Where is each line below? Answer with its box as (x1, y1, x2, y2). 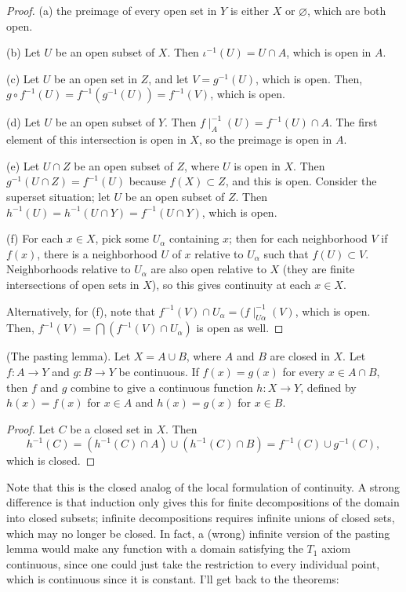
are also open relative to (150, 261, 266, 277)
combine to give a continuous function (71, 378, 253, 395)
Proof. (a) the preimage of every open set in (6, 2, 217, 18)
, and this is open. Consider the (225, 173, 377, 189)
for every (282, 363, 325, 379)
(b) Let (6, 44, 41, 60)
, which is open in (286, 44, 372, 60)
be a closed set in (70, 420, 153, 437)
